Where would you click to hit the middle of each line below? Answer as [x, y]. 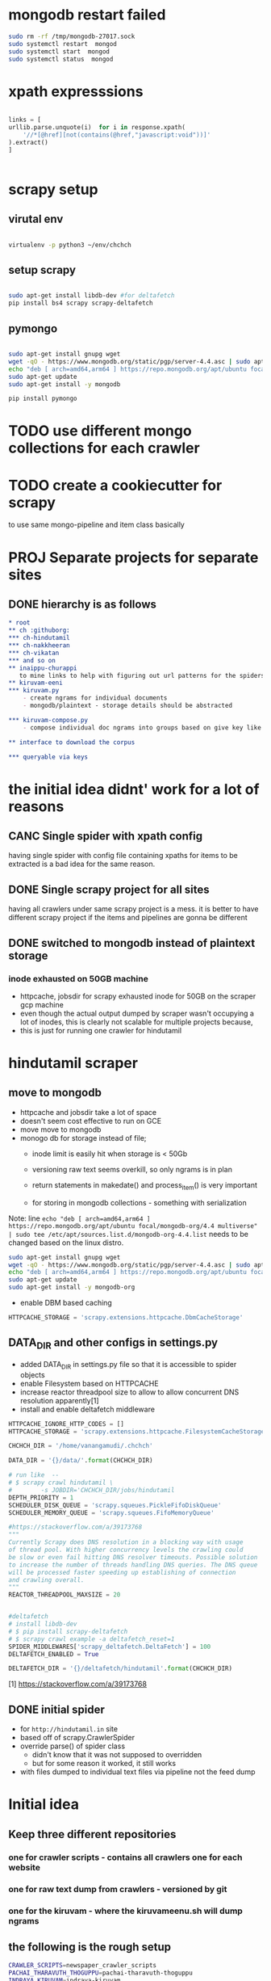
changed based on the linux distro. [66, 1243]
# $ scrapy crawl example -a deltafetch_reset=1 [92, 1639]
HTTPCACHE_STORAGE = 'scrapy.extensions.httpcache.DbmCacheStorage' [126, 1318]
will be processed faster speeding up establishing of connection [122, 1572]
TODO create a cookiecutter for [115, 485]
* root [19, 623]
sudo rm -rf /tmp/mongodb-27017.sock [72, 36]
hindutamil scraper [73, 1063]
